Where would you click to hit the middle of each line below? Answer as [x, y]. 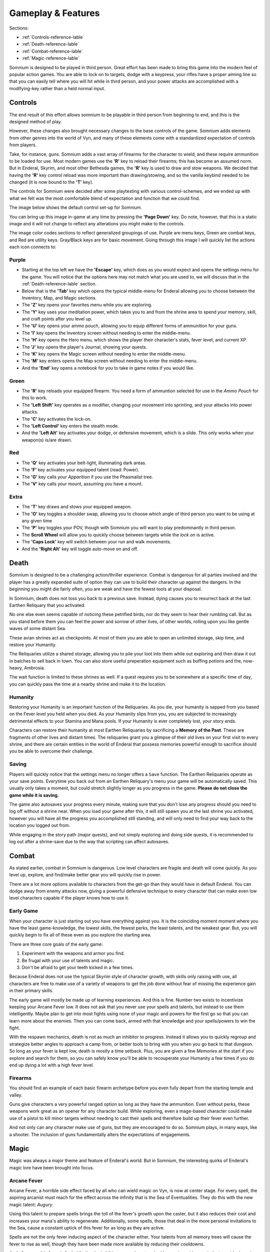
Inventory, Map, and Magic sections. [59, 297]
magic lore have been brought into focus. [52, 1167]
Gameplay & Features [54, 13]
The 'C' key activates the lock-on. [57, 419]
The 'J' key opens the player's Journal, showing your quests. [84, 347]
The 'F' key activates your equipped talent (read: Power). [80, 470]
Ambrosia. [34, 668]
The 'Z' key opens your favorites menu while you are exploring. [87, 305]
